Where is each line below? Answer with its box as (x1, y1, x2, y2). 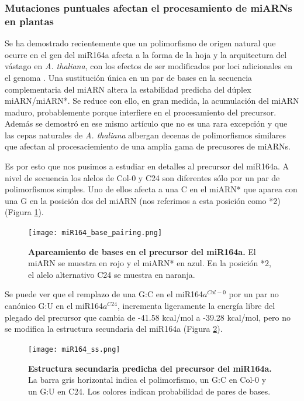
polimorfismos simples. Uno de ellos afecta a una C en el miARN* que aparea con (5, 183, 298, 195)
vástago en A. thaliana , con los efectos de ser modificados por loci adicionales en (5, 60, 292, 72)
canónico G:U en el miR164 (5, 300, 103, 312)
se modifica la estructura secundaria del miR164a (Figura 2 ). (5, 322, 223, 335)
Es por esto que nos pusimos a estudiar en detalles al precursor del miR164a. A (5, 160, 289, 172)
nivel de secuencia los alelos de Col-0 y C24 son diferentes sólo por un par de (5, 171, 280, 183)
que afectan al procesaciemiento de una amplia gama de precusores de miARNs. (5, 140, 291, 152)
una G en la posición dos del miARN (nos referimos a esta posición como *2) (5, 194, 281, 206)
